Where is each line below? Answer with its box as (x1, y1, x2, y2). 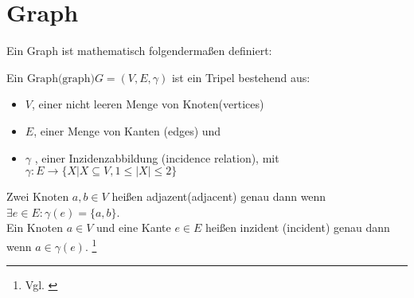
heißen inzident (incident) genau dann (205, 219, 390, 236)
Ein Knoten (6, 219, 63, 236)
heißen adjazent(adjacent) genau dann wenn (111, 188, 326, 205)
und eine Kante (96, 219, 171, 236)
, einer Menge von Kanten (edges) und (33, 122, 221, 139)
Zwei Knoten (6, 188, 69, 205)
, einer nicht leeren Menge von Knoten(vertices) (31, 96, 264, 112)
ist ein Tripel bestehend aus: (171, 69, 310, 85)
